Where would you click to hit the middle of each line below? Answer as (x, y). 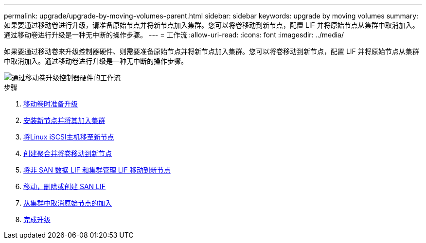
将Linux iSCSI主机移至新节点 (69, 137)
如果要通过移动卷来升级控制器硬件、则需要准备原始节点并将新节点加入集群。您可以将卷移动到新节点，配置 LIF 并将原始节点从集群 (212, 51)
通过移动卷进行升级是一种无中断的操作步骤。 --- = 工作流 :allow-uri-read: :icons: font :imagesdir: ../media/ (174, 35)
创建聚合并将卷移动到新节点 (68, 153)
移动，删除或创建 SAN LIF (65, 186)
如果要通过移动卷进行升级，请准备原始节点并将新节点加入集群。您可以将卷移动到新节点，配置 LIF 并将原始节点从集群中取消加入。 (212, 25)
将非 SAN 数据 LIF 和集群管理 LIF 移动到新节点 (97, 170)
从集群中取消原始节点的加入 (68, 203)
